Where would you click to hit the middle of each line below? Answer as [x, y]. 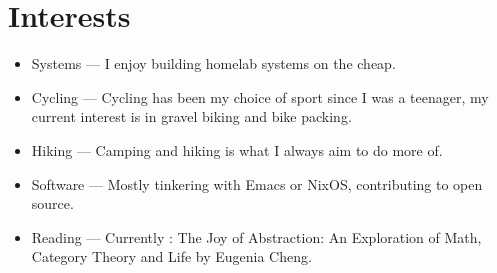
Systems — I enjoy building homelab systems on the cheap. [213, 63]
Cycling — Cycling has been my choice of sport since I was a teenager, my [260, 96]
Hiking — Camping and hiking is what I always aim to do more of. [237, 149]
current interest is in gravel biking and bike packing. [191, 116]
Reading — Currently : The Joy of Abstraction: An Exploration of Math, [256, 236]
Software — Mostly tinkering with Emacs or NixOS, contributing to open [257, 183]
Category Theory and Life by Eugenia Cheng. [171, 256]
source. [52, 203]
